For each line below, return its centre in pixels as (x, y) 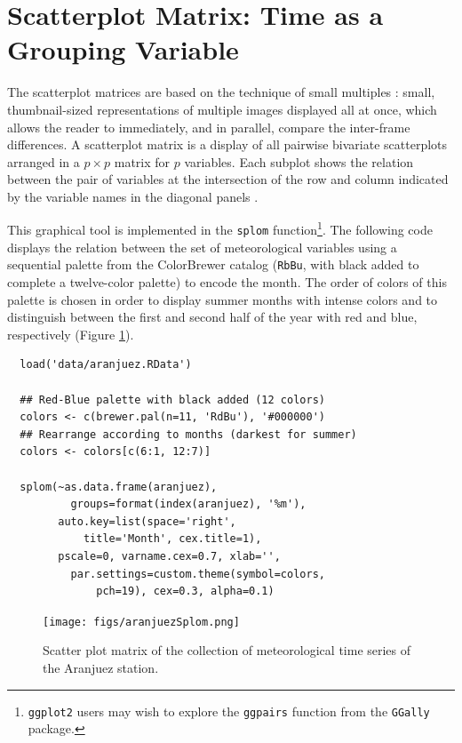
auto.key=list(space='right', (147, 521)
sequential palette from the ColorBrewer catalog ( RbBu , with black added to (213, 264)
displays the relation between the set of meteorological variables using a (202, 247)
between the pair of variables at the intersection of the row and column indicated (228, 179)
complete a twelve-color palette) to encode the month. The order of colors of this (227, 282)
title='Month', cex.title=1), (172, 539)
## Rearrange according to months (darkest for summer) (188, 434)
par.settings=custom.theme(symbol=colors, (198, 574)
